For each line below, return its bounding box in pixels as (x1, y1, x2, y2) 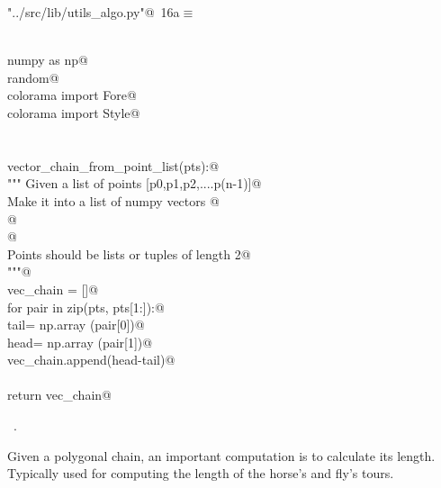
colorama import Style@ (7, 103, 140, 122)
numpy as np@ (7, 50, 88, 69)
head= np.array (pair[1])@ (7, 332, 153, 351)
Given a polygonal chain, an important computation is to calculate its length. (7, 446, 436, 465)
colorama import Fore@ (7, 86, 137, 104)
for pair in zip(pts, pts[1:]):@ (7, 297, 165, 316)
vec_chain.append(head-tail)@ (7, 350, 175, 369)
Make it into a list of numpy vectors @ (7, 191, 220, 210)
